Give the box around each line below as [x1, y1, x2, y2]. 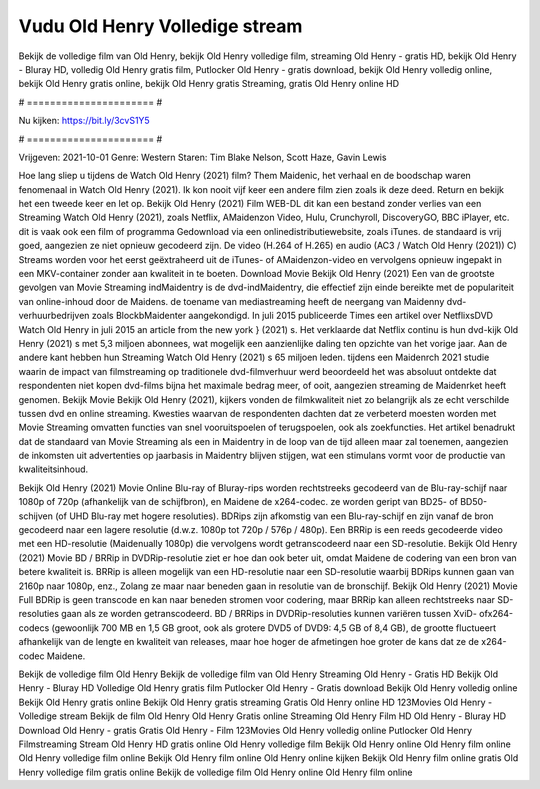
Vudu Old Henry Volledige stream [18, 15, 303, 37]
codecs [18, 621, 50, 634]
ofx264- [478, 608, 514, 620]
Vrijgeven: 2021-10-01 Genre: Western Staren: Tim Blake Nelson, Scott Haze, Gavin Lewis [18, 151, 387, 163]
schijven [18, 510, 54, 522]
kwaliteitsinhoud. [18, 463, 89, 475]
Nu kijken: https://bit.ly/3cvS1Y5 [18, 115, 150, 127]
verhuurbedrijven [18, 310, 90, 322]
